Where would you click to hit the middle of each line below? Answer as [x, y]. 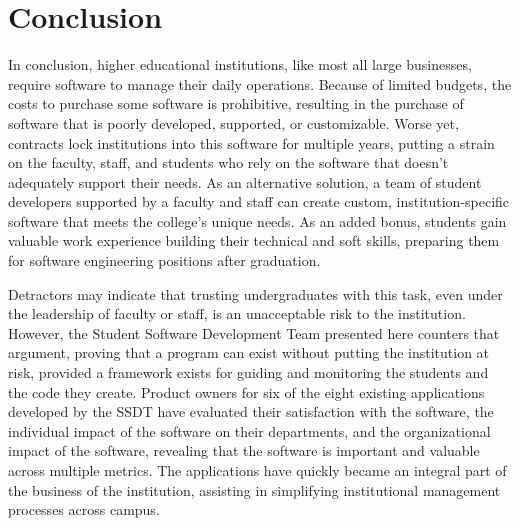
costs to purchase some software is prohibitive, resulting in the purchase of [236, 103]
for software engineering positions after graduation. [164, 260]
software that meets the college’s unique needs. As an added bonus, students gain [257, 220]
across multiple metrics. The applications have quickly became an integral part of [257, 470]
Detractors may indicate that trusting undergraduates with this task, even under [255, 293]
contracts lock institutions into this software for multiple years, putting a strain [251, 142]
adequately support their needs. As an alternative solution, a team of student [245, 181]
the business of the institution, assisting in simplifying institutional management [254, 489]
